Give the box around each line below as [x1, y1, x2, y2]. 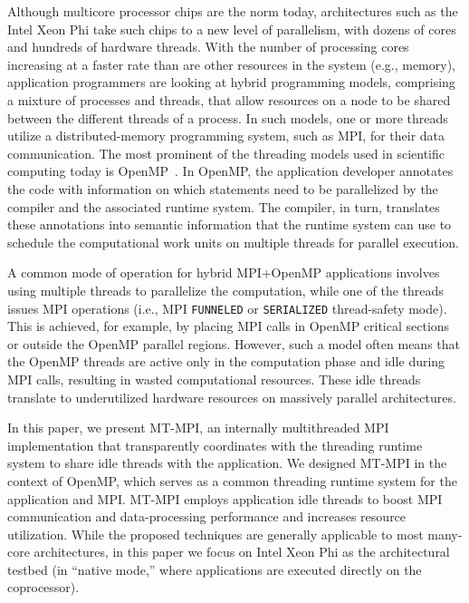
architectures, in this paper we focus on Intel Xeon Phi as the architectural [33, 542, 450, 561]
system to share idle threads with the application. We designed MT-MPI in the [7, 453, 447, 472]
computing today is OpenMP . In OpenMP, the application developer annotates [7, 161, 454, 180]
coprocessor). [7, 578, 80, 597]
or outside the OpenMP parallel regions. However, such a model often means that [7, 334, 460, 353]
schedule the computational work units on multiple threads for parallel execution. [7, 232, 459, 251]
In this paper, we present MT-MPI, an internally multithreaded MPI [7, 418, 389, 437]
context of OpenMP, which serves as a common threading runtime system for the [7, 471, 457, 490]
